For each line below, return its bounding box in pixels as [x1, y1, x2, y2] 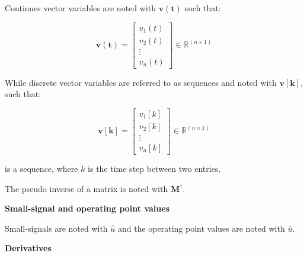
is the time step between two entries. [88, 162, 221, 175]
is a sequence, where [5, 162, 78, 175]
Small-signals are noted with [5, 222, 108, 234]
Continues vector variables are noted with [5, 2, 156, 14]
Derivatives [5, 242, 52, 254]
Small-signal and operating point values [5, 202, 170, 215]
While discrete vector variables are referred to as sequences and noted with [5, 76, 277, 88]
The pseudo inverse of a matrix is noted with [5, 182, 168, 194]
